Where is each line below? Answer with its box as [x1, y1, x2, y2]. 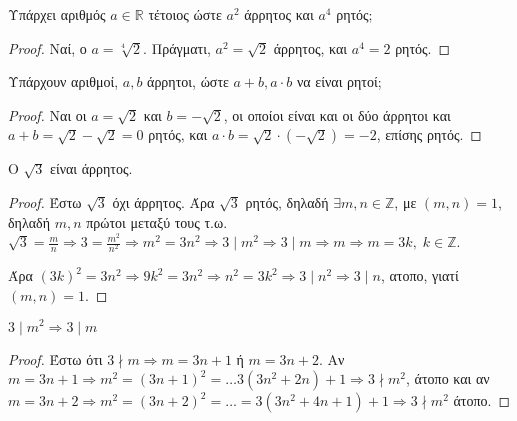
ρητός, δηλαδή [245, 191, 329, 212]
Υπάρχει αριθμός [8, 4, 106, 24]
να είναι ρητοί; [296, 71, 382, 92]
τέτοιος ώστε [148, 4, 222, 24]
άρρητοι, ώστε [147, 71, 229, 92]
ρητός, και [148, 124, 208, 145]
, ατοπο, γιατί [380, 265, 459, 286]
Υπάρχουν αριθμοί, [8, 71, 119, 92]
